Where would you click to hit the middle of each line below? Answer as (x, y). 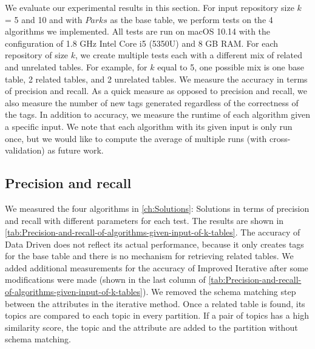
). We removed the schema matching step (219, 292)
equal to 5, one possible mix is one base (231, 66)
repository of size (37, 55)
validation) (25, 150)
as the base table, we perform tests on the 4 (191, 19)
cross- (280, 138)
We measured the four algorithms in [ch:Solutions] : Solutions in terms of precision (157, 208)
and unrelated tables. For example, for (76, 66)
